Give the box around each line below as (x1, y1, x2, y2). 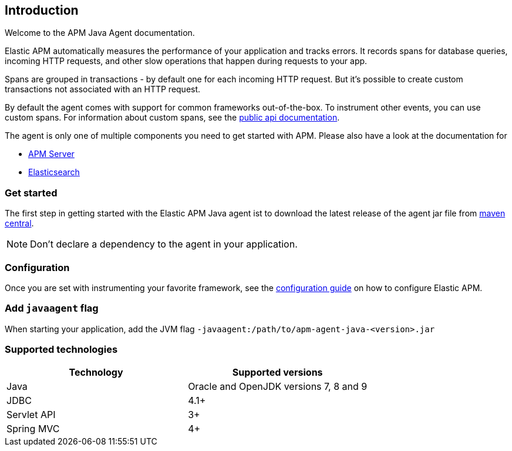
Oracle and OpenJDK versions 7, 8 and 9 (188, 380, 368, 393)
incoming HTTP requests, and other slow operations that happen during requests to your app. (5, 56, 368, 66)
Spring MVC (6, 423, 60, 435)
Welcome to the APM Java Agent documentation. (5, 28, 195, 38)
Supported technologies (5, 343, 118, 356)
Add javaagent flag (5, 302, 99, 315)
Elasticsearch (28, 167, 80, 178)
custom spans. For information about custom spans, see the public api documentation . (5, 112, 340, 123)
